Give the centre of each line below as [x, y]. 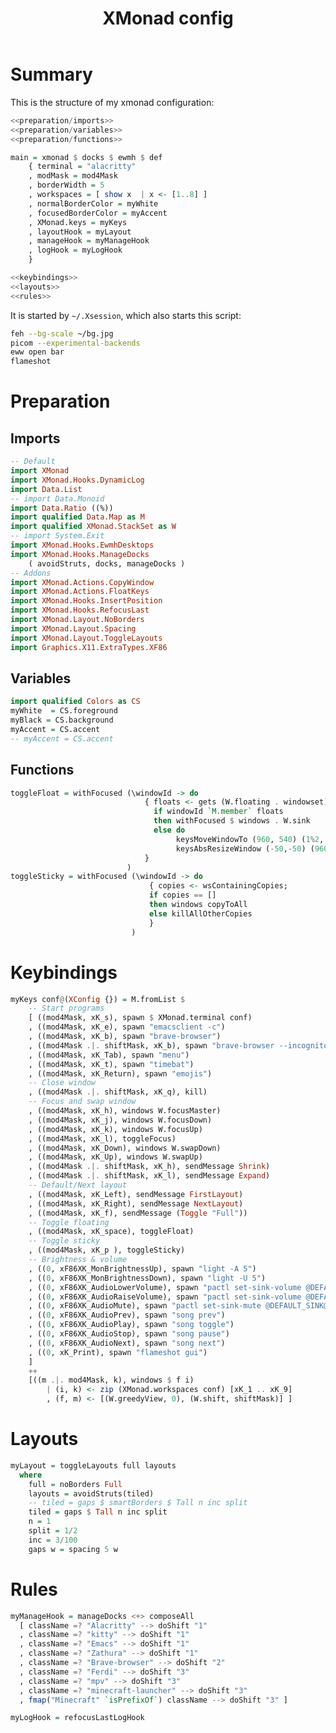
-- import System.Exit [57, 536]
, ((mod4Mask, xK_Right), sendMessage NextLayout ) [136, 1203]
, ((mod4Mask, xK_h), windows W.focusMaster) [125, 1111]
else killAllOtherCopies [200, 913]
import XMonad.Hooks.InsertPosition [86, 601]
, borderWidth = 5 [66, 185]
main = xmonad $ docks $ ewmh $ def [86, 157]
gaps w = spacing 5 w [73, 1549]
